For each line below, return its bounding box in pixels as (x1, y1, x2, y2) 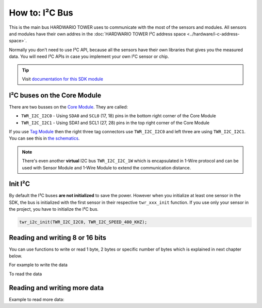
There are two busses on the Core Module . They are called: (9, 104, 128, 109)
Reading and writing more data (9, 284, 104, 292)
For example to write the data (9, 262, 68, 268)
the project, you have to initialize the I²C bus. (9, 206, 99, 212)
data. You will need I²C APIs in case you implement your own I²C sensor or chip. (9, 54, 169, 59)
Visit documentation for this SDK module (22, 76, 103, 82)
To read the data (9, 271, 42, 277)
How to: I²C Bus (9, 7, 73, 18)
